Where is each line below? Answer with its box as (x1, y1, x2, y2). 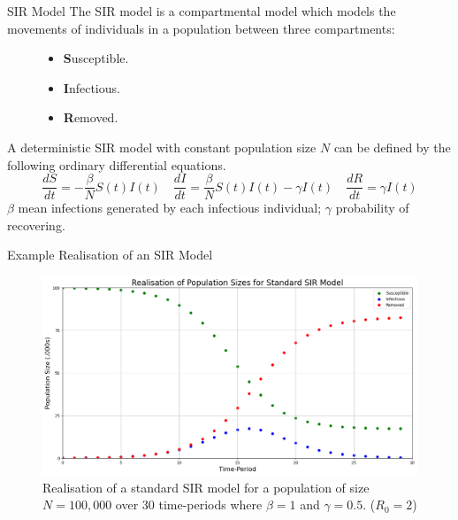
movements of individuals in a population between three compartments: (7, 19, 395, 37)
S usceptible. (63, 49, 129, 67)
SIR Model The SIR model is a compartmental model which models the (7, 2, 396, 19)
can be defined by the (333, 137, 451, 156)
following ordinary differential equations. (7, 155, 226, 174)
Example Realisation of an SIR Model (7, 245, 213, 264)
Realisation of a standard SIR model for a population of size (42, 477, 370, 496)
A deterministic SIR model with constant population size (7, 137, 317, 156)
